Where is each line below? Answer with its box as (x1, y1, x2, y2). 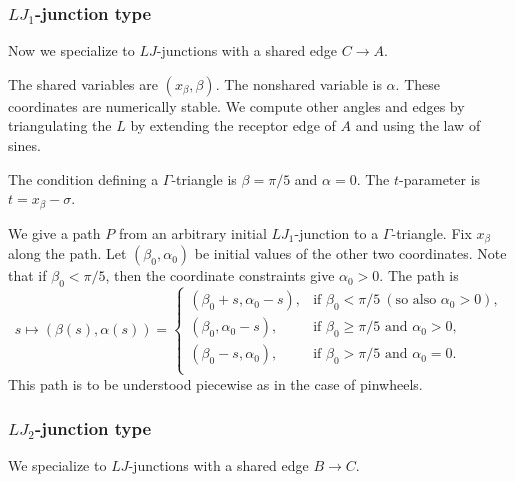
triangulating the (8, 115, 112, 136)
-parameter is (399, 168, 481, 189)
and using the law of (355, 115, 481, 136)
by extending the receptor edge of (130, 115, 336, 136)
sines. (8, 135, 41, 155)
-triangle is (171, 168, 237, 189)
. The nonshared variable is (215, 73, 382, 94)
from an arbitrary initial (118, 222, 267, 243)
